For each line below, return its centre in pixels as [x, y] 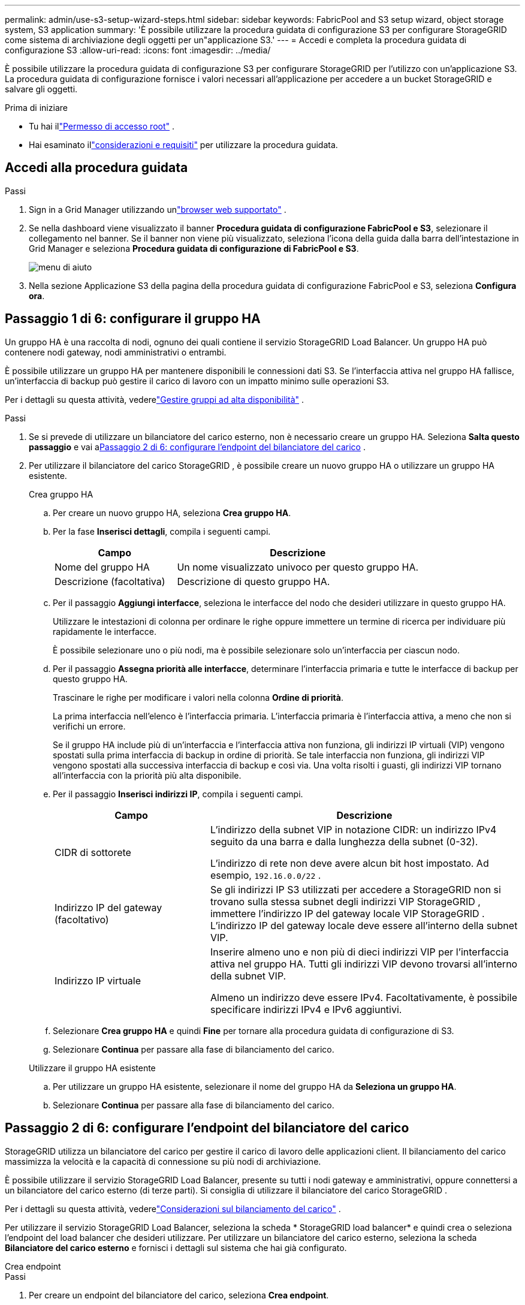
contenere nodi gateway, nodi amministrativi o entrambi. [116, 352]
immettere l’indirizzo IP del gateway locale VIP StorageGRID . [347, 913]
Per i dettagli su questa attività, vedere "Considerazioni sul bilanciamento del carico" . [173, 1208]
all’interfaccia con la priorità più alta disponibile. [147, 775]
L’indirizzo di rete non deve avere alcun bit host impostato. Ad [349, 863]
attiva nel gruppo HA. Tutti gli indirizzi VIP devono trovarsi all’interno [364, 964]
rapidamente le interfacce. [105, 631]
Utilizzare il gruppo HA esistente [92, 1068]
